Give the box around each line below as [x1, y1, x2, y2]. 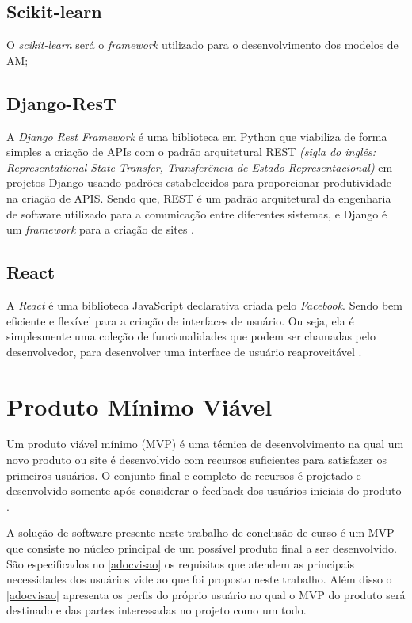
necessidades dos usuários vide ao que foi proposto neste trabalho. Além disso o [6, 571, 392, 587]
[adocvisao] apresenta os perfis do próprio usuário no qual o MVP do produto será [6, 586, 406, 602]
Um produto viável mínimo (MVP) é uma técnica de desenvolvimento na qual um [6, 435, 404, 452]
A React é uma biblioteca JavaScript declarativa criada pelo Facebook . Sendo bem [6, 296, 402, 313]
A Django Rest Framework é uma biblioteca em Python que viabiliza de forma [6, 127, 387, 144]
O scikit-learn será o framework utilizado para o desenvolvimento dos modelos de [6, 36, 399, 53]
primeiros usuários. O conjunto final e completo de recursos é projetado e [6, 466, 361, 483]
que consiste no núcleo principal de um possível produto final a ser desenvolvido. [6, 540, 397, 557]
